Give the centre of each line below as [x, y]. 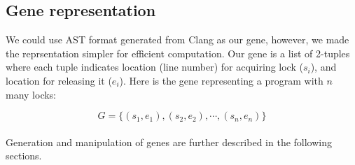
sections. [24, 156]
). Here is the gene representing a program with [221, 80]
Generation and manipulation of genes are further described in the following [169, 142]
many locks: [31, 94]
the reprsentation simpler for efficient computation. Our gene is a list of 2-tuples [178, 53]
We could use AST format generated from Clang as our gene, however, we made [177, 40]
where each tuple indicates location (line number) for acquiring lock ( [154, 67]
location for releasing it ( [59, 80]
